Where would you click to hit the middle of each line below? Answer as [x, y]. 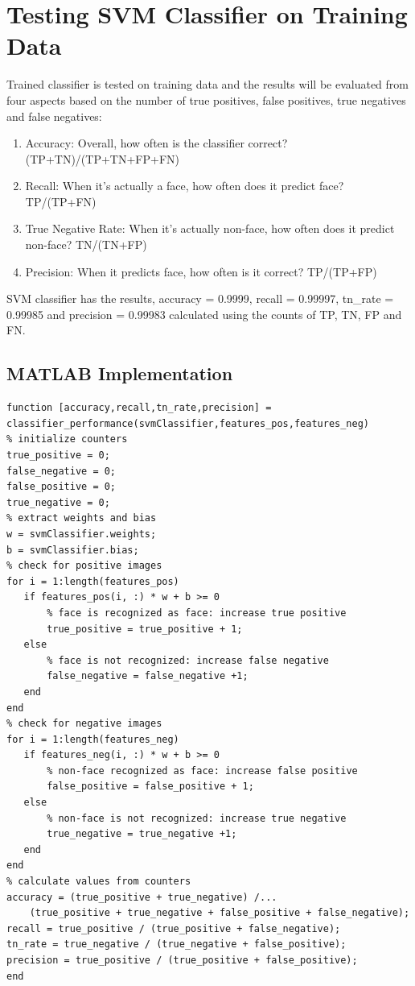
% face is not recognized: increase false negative [188, 660]
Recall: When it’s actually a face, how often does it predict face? [185, 186]
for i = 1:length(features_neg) [93, 739]
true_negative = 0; [58, 502]
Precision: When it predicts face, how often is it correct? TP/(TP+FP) [201, 271]
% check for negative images [84, 724]
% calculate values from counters [99, 882]
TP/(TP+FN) [61, 201]
